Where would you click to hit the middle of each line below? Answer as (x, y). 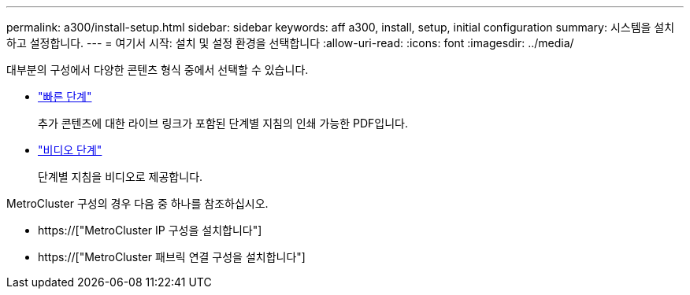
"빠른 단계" (65, 96)
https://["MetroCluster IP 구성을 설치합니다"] (150, 230)
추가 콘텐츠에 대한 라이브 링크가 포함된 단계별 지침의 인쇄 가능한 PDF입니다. (223, 123)
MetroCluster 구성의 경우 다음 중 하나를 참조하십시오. (137, 203)
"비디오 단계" (70, 150)
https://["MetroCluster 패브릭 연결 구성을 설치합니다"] (172, 257)
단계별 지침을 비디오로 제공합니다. (121, 177)
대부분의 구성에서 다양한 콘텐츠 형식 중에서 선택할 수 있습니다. (158, 70)
